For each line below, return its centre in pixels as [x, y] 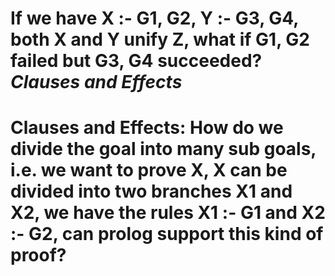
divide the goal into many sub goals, [163, 149]
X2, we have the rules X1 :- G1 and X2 [168, 213]
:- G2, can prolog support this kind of [167, 234]
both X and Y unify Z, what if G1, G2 [160, 39]
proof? [38, 255]
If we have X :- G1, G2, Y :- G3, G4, [154, 18]
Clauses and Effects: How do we [147, 128]
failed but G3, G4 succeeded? [136, 61]
